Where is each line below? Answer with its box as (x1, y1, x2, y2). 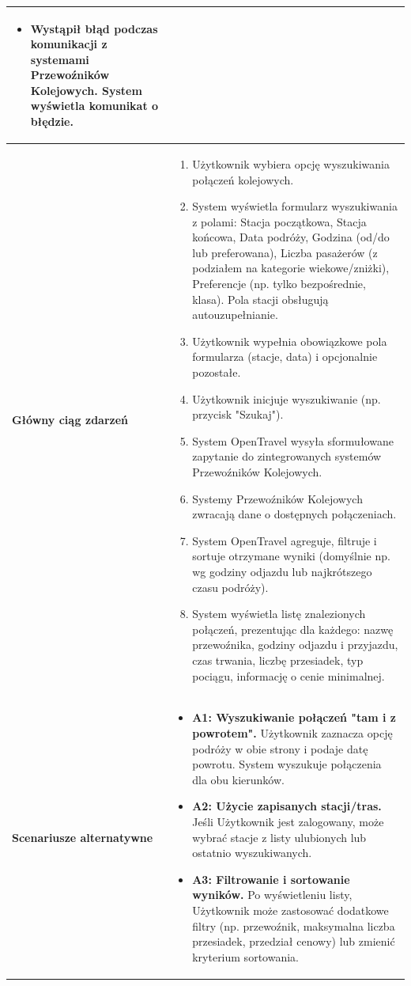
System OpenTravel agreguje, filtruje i (192, 532, 377, 548)
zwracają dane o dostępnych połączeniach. (192, 506, 397, 522)
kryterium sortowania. (192, 948, 299, 965)
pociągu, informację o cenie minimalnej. (192, 667, 385, 684)
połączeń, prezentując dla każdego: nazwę (192, 620, 394, 637)
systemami (30, 51, 89, 67)
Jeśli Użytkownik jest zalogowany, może (192, 813, 384, 829)
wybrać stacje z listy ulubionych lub (192, 829, 367, 845)
